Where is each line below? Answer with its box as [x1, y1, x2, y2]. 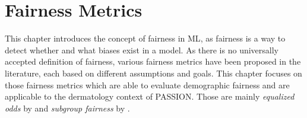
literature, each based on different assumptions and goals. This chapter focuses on [5, 66, 302, 79]
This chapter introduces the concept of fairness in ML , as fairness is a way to [5, 32, 286, 44]
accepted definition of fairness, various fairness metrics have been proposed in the [5, 55, 301, 68]
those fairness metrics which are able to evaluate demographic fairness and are [5, 78, 290, 91]
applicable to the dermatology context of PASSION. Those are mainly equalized [5, 90, 295, 103]
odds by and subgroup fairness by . [5, 101, 130, 114]
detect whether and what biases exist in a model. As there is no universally [5, 43, 278, 56]
